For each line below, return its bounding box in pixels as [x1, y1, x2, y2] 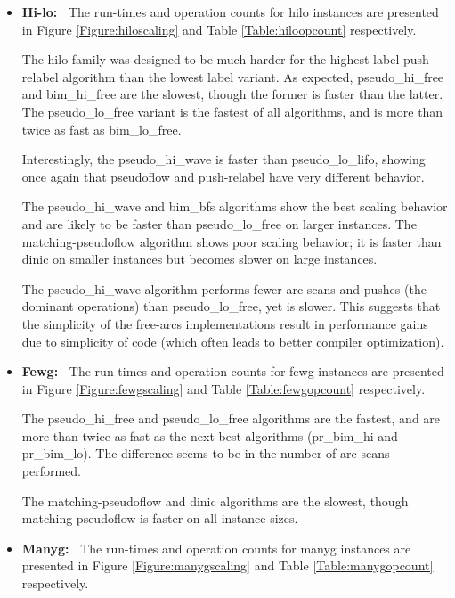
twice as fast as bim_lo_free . [21, 119, 182, 138]
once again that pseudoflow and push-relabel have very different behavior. [21, 167, 425, 185]
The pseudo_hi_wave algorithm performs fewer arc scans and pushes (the [21, 279, 427, 298]
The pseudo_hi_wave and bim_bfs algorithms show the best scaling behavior [21, 197, 448, 216]
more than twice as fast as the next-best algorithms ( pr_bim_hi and [21, 426, 398, 445]
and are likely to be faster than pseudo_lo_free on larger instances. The [21, 214, 417, 233]
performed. [21, 462, 82, 480]
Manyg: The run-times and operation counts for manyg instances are [21, 538, 411, 557]
